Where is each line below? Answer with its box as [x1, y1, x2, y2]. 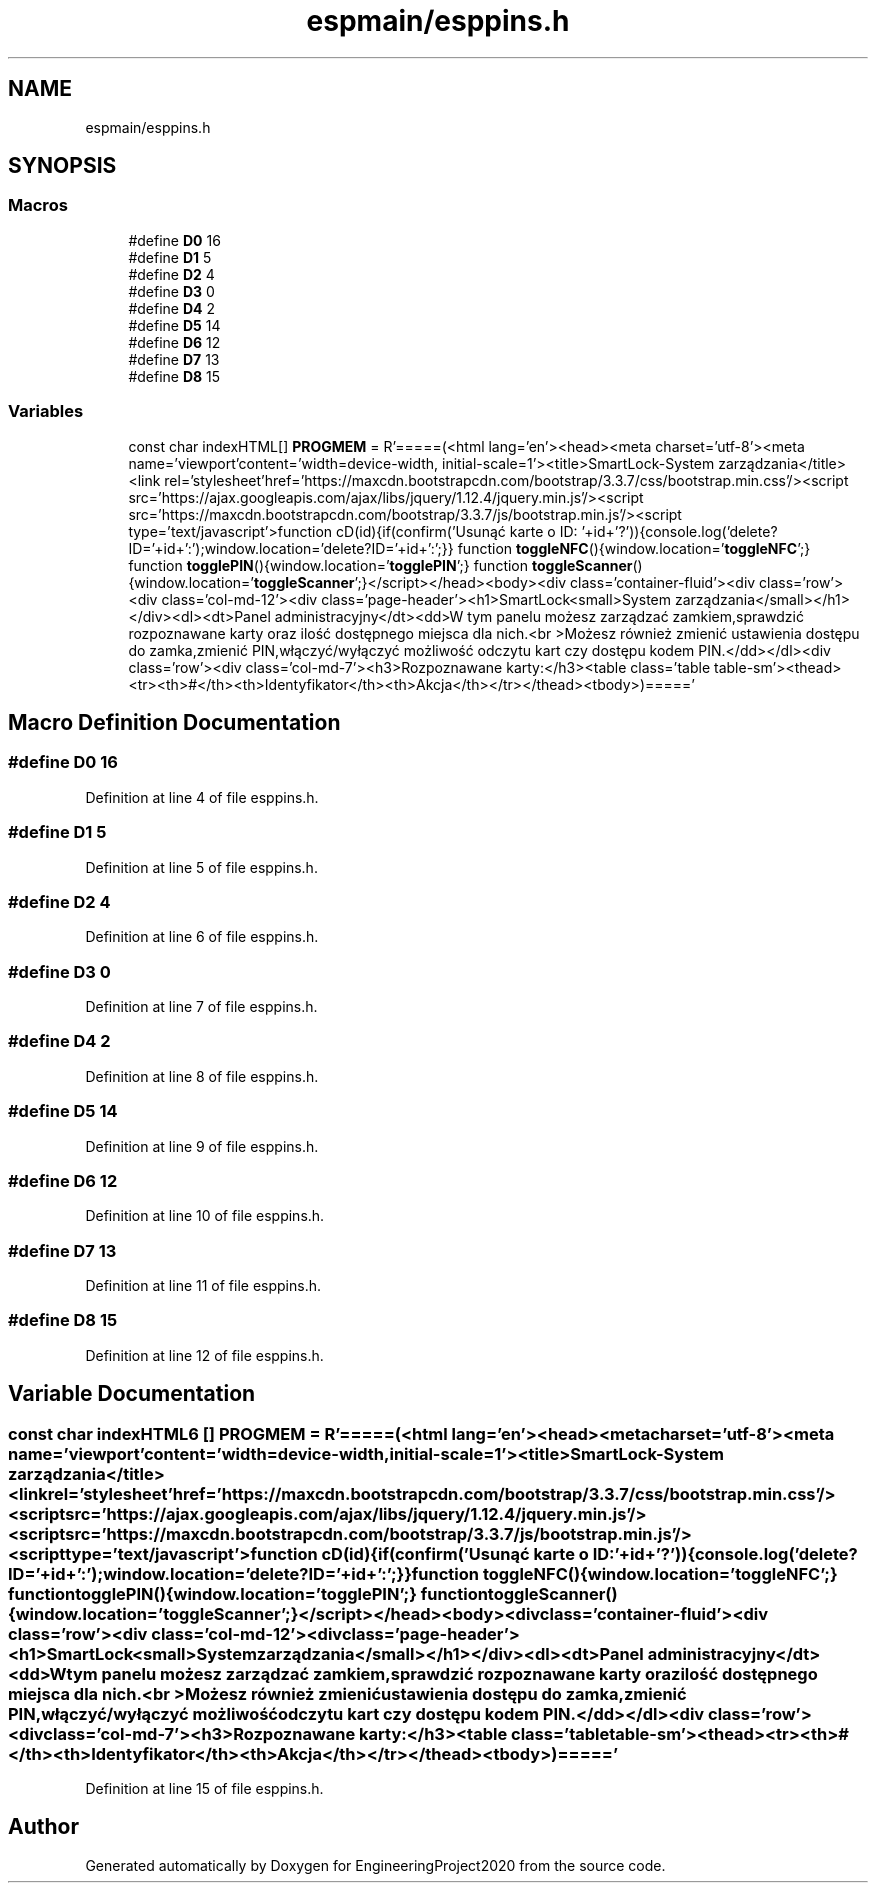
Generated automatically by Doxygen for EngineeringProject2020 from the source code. [85, 1856, 666, 1874]
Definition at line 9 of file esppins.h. [85, 1137, 319, 1155]
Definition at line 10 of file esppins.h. [85, 1207, 325, 1225]
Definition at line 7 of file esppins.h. [85, 998, 318, 1016]
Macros [8, 195, 68, 216]
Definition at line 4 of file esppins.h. [85, 788, 319, 806]
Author [8, 1814, 79, 1840]
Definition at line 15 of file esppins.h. [85, 1780, 324, 1797]
